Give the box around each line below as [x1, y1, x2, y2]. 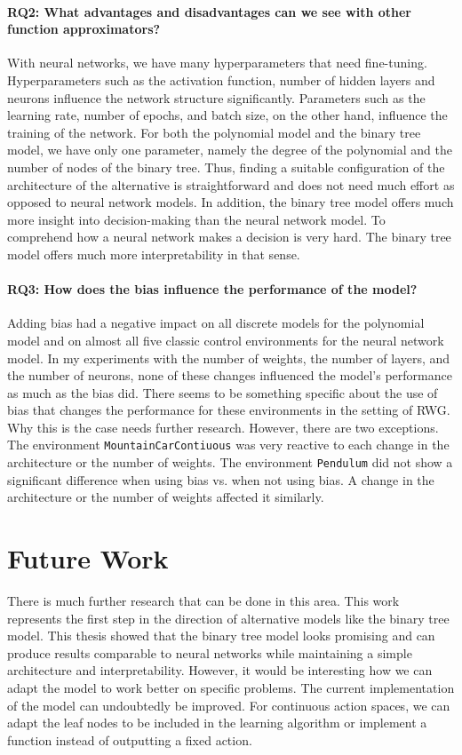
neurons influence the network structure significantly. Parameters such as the [7, 88, 426, 107]
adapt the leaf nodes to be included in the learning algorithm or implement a [7, 713, 427, 732]
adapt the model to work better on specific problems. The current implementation [7, 679, 455, 697]
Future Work [7, 540, 169, 576]
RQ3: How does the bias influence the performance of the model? [7, 280, 418, 298]
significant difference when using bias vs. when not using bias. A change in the [7, 470, 434, 489]
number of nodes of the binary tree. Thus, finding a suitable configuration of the [7, 157, 445, 176]
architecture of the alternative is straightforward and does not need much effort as [7, 175, 455, 194]
